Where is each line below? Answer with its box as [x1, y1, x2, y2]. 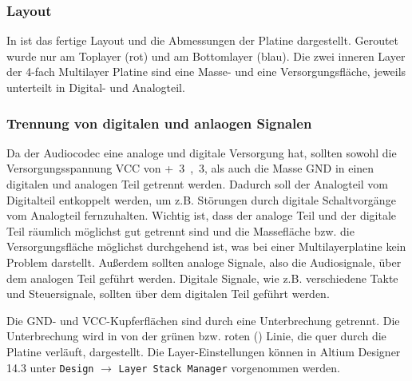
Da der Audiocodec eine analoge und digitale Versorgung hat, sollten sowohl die [6, 144, 397, 161]
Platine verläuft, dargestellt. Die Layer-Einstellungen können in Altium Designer [6, 343, 401, 359]
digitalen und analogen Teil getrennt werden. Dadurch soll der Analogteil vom [6, 176, 389, 192]
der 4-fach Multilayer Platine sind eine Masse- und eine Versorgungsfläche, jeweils [6, 63, 406, 80]
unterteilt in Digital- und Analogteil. [6, 79, 185, 95]
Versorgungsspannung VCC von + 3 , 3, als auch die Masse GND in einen [6, 160, 374, 177]
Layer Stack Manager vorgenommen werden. [118, 359, 340, 375]
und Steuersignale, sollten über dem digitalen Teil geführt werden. [6, 285, 330, 302]
